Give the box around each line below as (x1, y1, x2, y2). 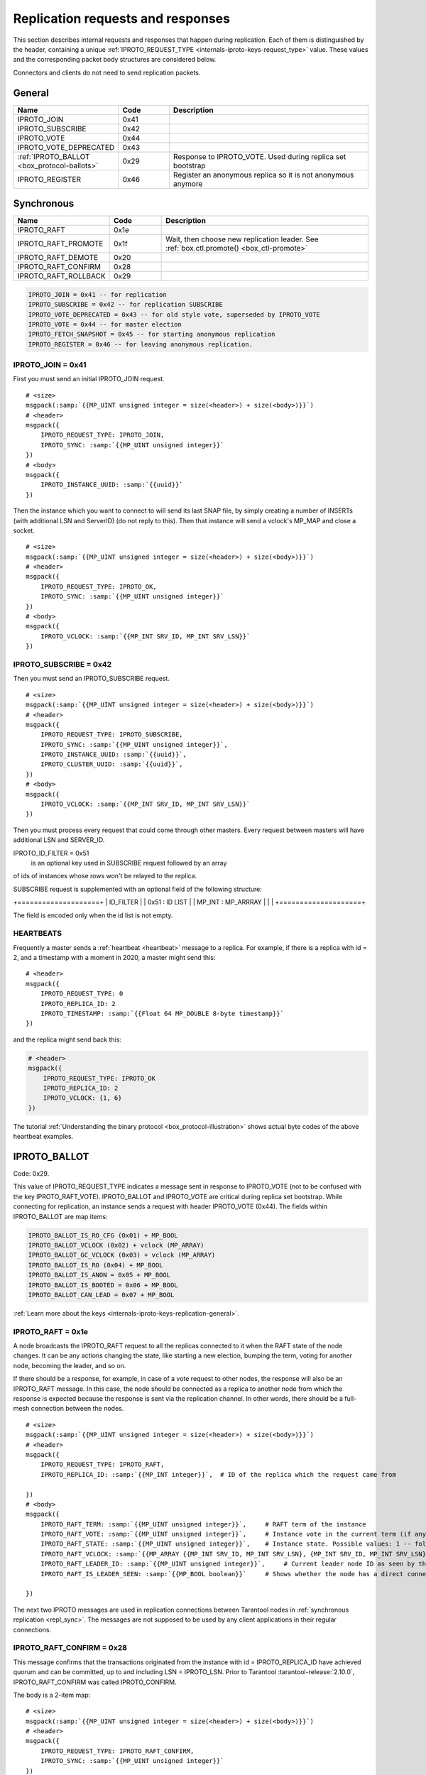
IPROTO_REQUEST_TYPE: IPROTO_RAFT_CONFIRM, (40, 1747, 195, 1755)
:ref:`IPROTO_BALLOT (17, 151, 90, 161)
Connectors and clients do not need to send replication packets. (13, 68, 201, 77)
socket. (13, 526, 35, 535)
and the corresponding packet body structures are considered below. (13, 55, 217, 64)
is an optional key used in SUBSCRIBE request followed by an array (31, 858, 227, 867)
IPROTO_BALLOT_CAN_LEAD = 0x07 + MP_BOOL (28, 1291, 175, 1299)
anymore (173, 178, 203, 188)
